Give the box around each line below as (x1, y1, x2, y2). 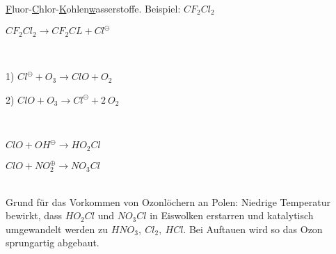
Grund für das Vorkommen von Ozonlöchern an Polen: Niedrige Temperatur (6, 194, 330, 209)
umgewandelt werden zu (6, 221, 109, 236)
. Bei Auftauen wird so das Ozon (183, 221, 323, 236)
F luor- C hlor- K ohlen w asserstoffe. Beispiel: (6, 1, 181, 15)
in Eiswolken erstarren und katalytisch (150, 208, 314, 223)
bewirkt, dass (6, 208, 63, 223)
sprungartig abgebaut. (6, 235, 99, 250)
